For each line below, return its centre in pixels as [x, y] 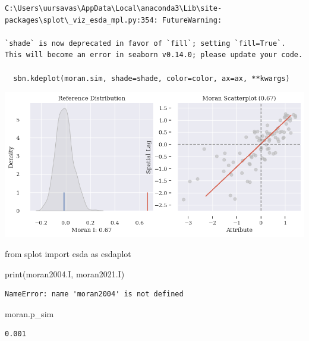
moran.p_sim [29, 313]
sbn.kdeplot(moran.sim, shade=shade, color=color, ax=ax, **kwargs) [152, 78]
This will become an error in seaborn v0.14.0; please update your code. [154, 55]
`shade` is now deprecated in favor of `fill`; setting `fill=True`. [145, 43]
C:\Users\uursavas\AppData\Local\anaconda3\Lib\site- [113, 8]
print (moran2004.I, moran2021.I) [65, 273]
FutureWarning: [192, 20]
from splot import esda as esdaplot [68, 253]
